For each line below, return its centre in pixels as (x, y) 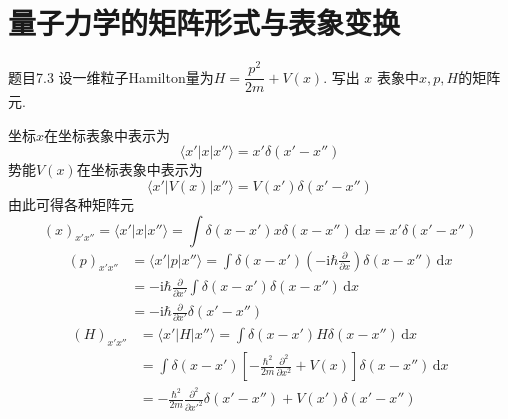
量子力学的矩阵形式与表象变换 (204, 22)
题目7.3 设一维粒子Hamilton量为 (111, 76)
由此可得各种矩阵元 (71, 204)
